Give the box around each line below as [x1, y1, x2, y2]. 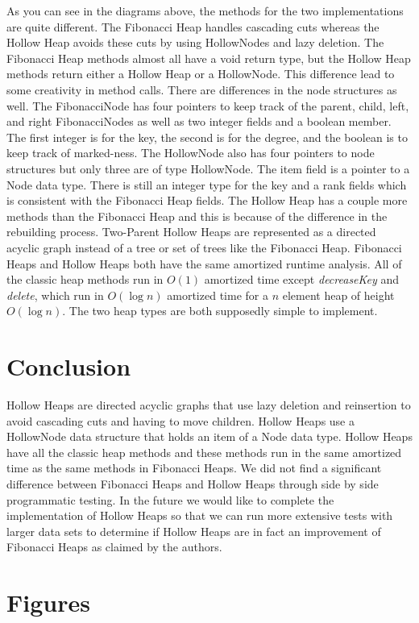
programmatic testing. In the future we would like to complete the [6, 491, 334, 508]
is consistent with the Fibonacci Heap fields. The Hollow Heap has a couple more [6, 192, 408, 209]
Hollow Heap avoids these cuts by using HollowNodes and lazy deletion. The [6, 34, 384, 51]
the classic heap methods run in [6, 271, 164, 288]
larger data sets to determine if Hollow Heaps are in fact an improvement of [6, 522, 381, 539]
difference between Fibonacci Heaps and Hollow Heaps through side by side [6, 475, 379, 492]
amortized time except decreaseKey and [204, 271, 400, 288]
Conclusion [6, 350, 131, 383]
